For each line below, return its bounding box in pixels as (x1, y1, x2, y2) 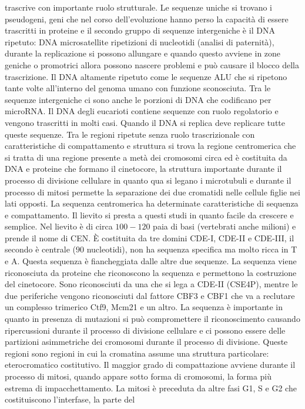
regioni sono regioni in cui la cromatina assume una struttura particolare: (5, 347, 269, 359)
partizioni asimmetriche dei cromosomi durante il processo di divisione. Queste (5, 335, 288, 348)
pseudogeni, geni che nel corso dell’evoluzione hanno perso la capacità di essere (5, 12, 289, 25)
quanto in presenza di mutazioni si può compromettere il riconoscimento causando (5, 312, 300, 325)
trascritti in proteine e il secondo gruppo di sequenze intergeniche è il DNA (5, 24, 275, 36)
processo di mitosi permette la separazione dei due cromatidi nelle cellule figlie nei (5, 185, 300, 198)
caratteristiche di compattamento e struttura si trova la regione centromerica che (5, 139, 296, 152)
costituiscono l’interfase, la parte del (5, 393, 135, 405)
